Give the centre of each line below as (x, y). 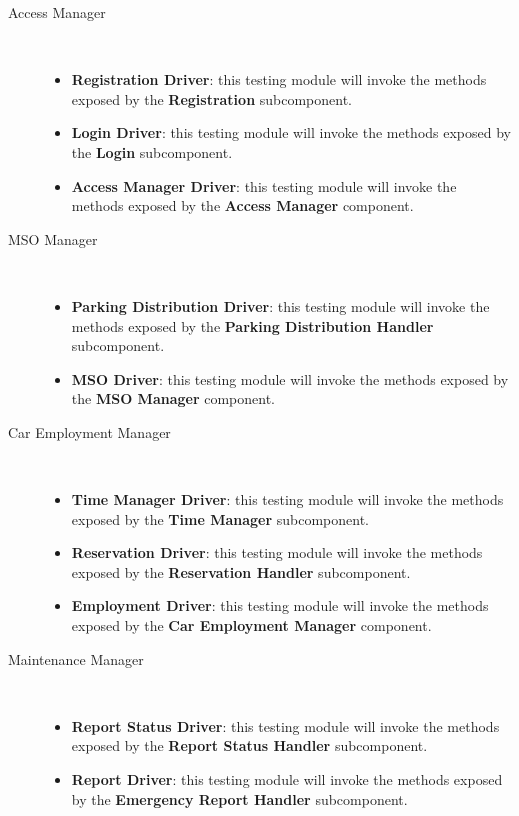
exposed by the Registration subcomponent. (212, 98)
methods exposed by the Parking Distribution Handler (252, 325)
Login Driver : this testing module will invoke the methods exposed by (291, 132)
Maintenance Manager (76, 658)
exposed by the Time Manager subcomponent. (220, 518)
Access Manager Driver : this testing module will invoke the (264, 185)
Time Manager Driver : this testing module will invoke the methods (287, 499)
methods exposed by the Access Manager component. (242, 205)
